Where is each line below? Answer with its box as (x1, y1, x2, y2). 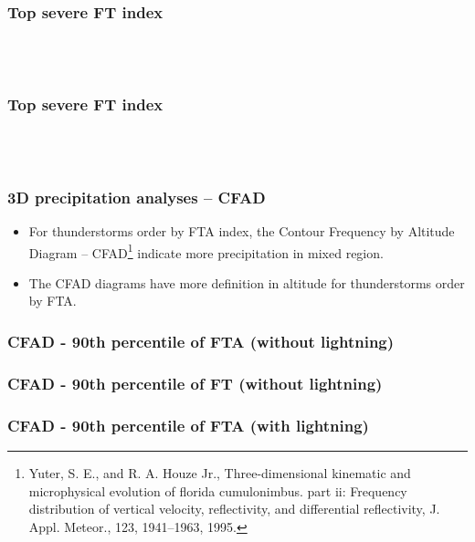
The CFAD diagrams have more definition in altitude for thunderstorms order (28, 273, 465, 292)
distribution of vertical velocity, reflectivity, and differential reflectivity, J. (28, 499, 440, 518)
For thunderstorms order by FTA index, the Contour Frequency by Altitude (28, 222, 455, 241)
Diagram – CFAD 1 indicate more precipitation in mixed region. (28, 240, 384, 262)
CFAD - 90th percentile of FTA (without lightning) (7, 329, 395, 352)
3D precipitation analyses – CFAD (7, 185, 266, 208)
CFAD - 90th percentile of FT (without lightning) (7, 371, 383, 394)
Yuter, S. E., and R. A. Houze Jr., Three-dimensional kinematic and (28, 463, 411, 482)
